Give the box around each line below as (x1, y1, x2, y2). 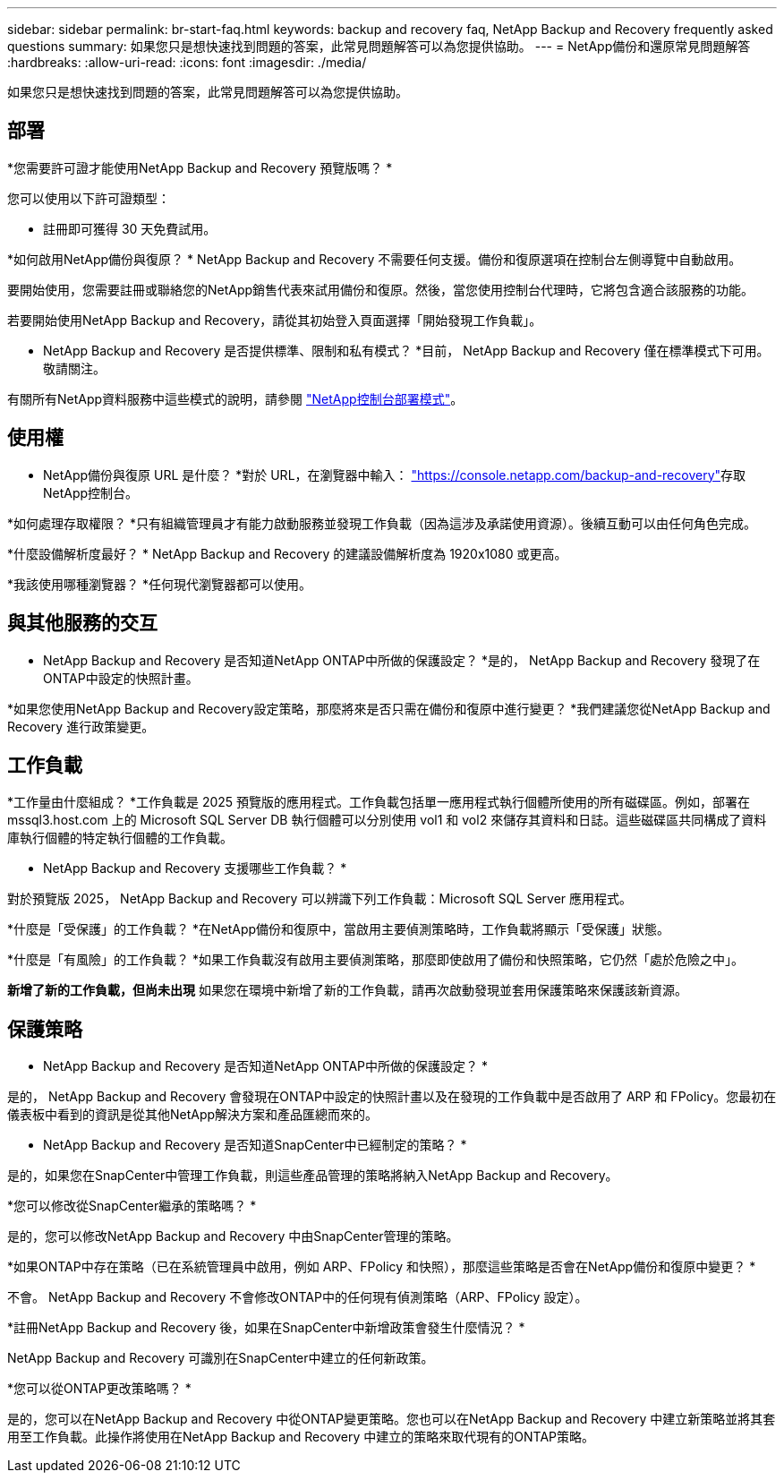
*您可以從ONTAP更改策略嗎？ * (7, 1381, 192, 1397)
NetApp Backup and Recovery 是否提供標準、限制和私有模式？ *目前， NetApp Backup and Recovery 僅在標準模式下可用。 (43, 342, 770, 358)
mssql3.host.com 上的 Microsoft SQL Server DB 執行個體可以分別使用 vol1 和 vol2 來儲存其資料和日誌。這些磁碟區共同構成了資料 (7, 812, 767, 828)
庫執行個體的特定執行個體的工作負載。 (7, 830, 233, 846)
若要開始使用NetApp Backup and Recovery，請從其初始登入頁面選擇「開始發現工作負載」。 (7, 312, 542, 328)
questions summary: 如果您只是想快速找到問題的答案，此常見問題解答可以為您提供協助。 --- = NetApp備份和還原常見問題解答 (7, 38, 751, 54)
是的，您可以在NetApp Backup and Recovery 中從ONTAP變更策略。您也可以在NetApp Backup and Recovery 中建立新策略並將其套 (7, 1411, 776, 1427)
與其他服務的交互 (7, 612, 158, 635)
